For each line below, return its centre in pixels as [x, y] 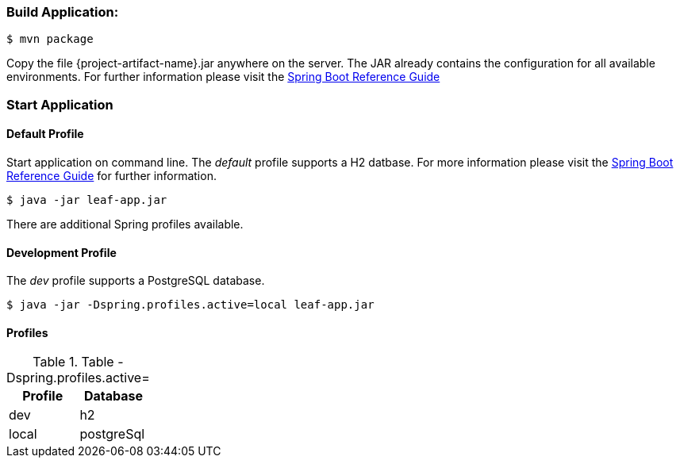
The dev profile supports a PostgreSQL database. [136, 281]
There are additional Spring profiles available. [125, 224]
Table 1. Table [73, 362]
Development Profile [61, 252]
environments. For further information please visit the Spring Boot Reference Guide [223, 77]
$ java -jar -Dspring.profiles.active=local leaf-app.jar [190, 305]
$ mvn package [50, 39]
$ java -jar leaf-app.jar [87, 199]
